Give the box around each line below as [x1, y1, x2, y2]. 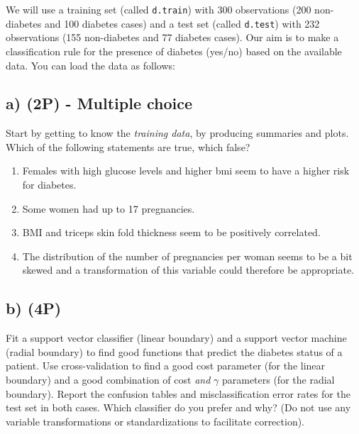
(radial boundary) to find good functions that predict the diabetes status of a [6, 344, 343, 359]
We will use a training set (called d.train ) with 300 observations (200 [6, 2, 311, 16]
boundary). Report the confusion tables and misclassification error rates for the [6, 386, 350, 401]
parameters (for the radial [221, 372, 335, 387]
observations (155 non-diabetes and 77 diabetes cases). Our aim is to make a [6, 30, 339, 45]
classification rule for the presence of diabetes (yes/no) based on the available [6, 43, 342, 58]
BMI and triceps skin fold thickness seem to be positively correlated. [22, 225, 321, 240]
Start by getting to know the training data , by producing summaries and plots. [6, 126, 349, 140]
